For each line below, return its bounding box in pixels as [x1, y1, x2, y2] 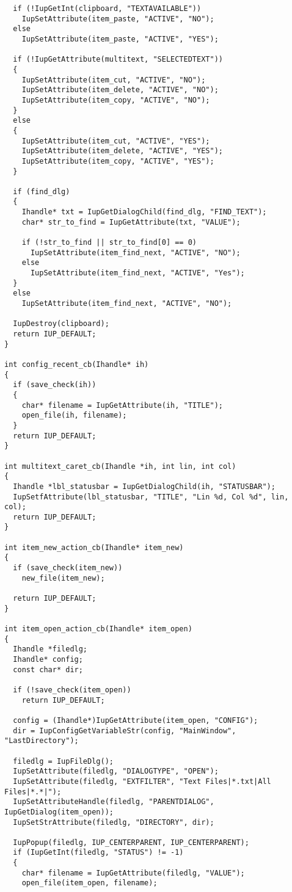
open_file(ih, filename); [21, 411, 127, 420]
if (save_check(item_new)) [13, 564, 123, 573]
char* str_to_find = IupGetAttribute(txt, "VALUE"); [21, 217, 241, 227]
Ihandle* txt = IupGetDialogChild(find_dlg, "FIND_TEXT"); [21, 208, 267, 217]
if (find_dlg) [13, 187, 70, 196]
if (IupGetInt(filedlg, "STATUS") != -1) [13, 848, 184, 857]
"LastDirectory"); [4, 736, 79, 745]
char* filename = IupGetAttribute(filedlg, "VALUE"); [21, 868, 245, 877]
